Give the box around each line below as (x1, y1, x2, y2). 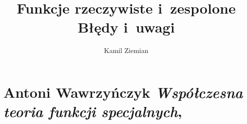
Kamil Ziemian (104, 45, 149, 55)
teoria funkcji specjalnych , (3, 101, 182, 122)
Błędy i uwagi (77, 17, 175, 37)
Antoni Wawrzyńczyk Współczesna (3, 82, 243, 102)
